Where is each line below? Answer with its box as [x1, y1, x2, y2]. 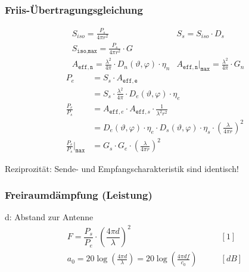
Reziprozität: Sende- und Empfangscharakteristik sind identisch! [5, 162, 239, 174]
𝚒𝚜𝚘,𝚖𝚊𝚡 [77, 48, 97, 55]
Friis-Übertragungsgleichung [5, 2, 143, 17]
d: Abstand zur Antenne [5, 211, 94, 223]
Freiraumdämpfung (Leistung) [5, 187, 152, 202]
